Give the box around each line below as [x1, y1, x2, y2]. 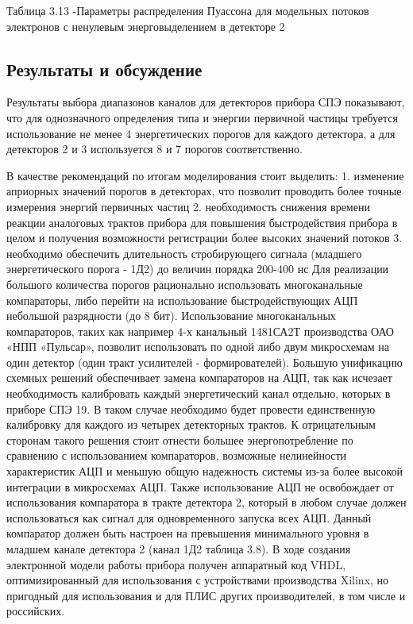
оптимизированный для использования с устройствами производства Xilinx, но [6, 572, 389, 588]
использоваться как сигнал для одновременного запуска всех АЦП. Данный [6, 509, 372, 526]
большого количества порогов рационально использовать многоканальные [6, 275, 363, 292]
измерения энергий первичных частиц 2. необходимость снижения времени [6, 198, 370, 214]
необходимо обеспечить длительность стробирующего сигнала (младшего [6, 245, 362, 261]
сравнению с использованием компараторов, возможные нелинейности [6, 447, 347, 464]
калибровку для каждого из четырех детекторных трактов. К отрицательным [6, 416, 376, 433]
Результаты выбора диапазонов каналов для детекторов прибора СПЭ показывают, [6, 94, 405, 110]
